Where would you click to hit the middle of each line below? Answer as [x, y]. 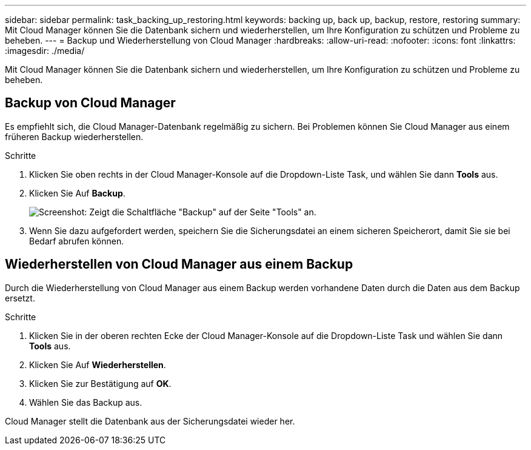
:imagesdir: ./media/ [45, 51]
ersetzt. [20, 298]
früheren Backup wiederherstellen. [74, 136]
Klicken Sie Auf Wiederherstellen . [98, 364]
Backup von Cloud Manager [90, 103]
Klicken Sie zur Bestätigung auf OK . [100, 383]
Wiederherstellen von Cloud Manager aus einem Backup [179, 264]
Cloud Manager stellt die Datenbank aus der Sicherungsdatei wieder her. [150, 421]
